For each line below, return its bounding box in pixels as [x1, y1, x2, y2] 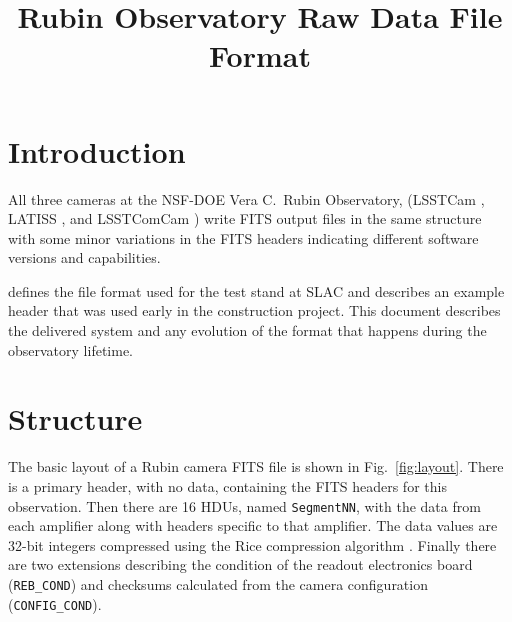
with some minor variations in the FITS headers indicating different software [8, 227, 479, 248]
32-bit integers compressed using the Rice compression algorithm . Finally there [8, 534, 497, 555]
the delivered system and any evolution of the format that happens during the [8, 320, 487, 341]
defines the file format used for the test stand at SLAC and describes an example [8, 280, 505, 301]
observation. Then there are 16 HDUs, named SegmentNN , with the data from [8, 495, 481, 516]
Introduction [8, 130, 186, 171]
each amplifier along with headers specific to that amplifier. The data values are [8, 515, 498, 536]
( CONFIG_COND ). [8, 593, 102, 614]
